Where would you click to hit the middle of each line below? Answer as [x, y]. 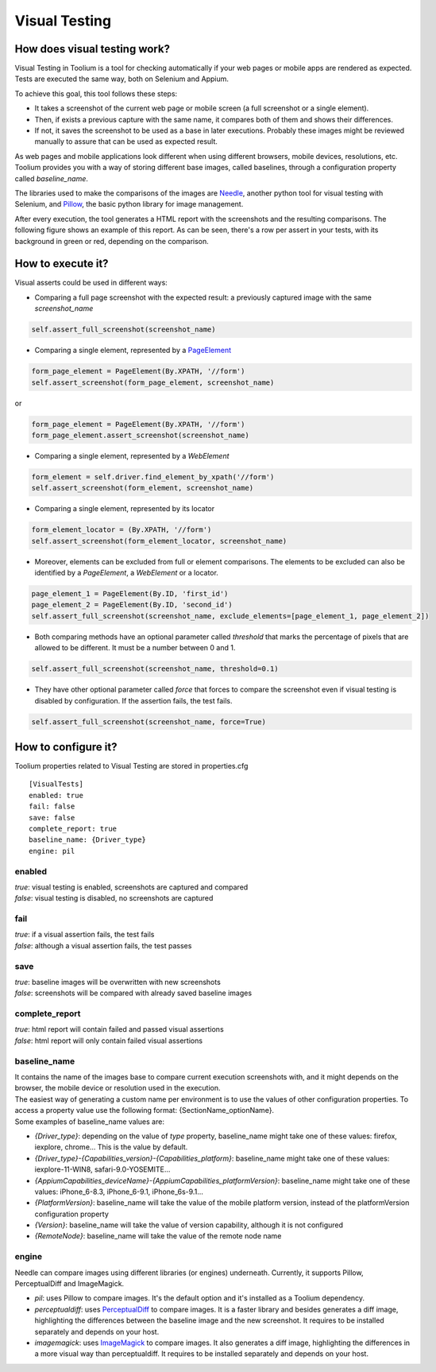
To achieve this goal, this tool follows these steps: [96, 93]
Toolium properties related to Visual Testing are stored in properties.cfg [131, 766]
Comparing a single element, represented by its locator [125, 509]
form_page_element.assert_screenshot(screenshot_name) [140, 435]
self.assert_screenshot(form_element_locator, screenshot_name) [159, 541]
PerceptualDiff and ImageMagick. [69, 1283]
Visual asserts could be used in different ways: [91, 283]
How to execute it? [62, 264]
